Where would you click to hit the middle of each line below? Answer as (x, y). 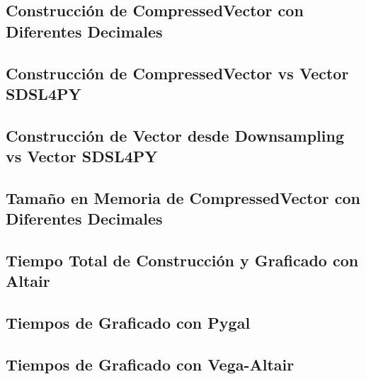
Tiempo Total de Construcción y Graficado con (182, 260)
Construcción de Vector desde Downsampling (175, 135)
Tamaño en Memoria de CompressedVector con (183, 197)
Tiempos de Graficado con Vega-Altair (150, 364)
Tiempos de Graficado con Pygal (128, 323)
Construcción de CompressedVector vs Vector (177, 73)
